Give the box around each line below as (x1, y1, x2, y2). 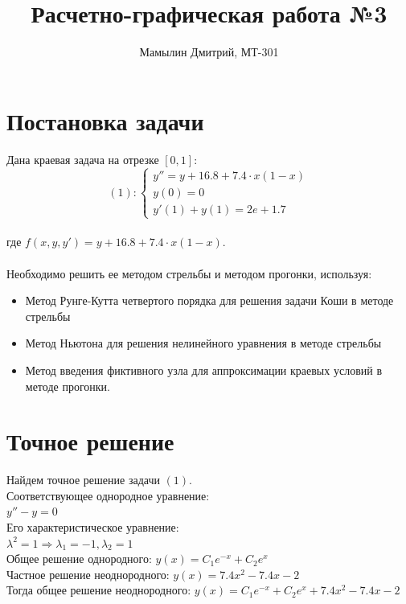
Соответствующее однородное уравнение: (6, 487, 210, 503)
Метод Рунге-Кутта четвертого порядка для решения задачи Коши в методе (25, 292, 394, 309)
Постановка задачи (6, 104, 204, 137)
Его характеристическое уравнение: (6, 519, 179, 536)
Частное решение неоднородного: (6, 565, 170, 582)
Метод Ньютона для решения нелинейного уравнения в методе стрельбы (25, 335, 382, 351)
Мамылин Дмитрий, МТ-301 (139, 43, 279, 60)
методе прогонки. (25, 377, 110, 394)
